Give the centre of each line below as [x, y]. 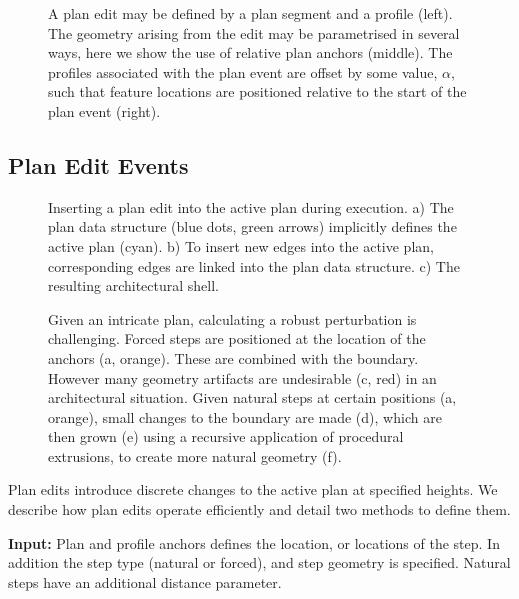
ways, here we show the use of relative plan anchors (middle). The [250, 52]
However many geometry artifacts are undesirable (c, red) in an [242, 377]
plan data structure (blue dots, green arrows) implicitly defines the [252, 226]
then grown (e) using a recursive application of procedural [226, 436]
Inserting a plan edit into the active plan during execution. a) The [251, 206]
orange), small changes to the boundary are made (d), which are [245, 416]
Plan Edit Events [98, 164]
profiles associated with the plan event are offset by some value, [243, 71]
